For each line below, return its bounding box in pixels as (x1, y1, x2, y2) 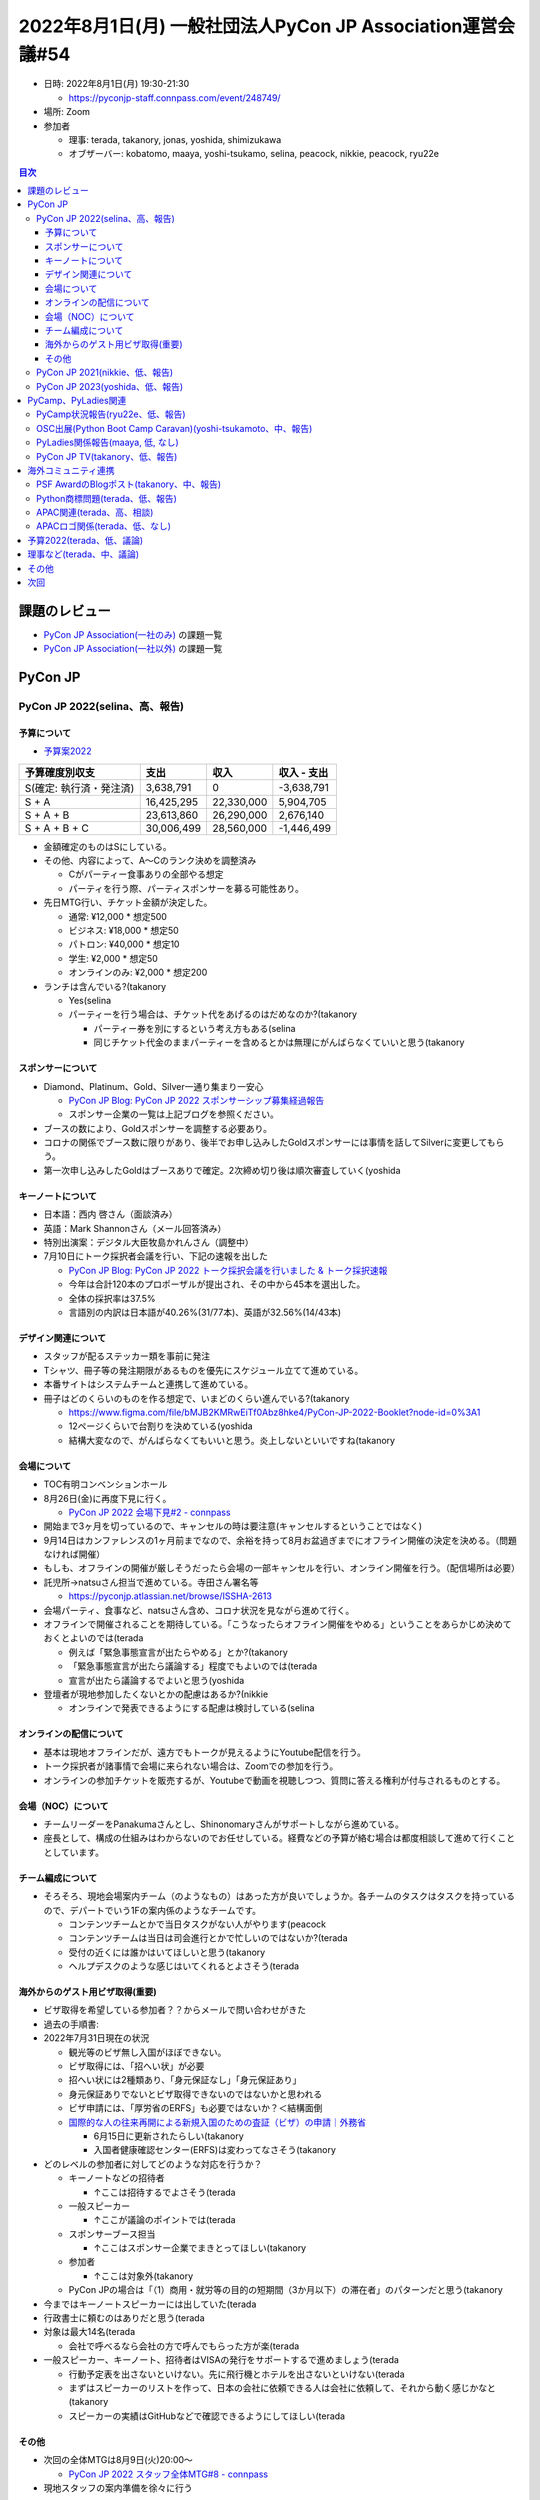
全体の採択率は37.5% (68, 1292, 156, 1304)
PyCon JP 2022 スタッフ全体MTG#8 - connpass (68, 2468, 269, 2480)
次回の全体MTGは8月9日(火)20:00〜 (43, 2454, 194, 2466)
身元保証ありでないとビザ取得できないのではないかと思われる (68, 2088, 323, 2100)
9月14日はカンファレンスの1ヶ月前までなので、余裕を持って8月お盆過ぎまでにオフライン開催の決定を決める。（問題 (43, 1534, 517, 1546)
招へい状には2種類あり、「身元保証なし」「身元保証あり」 (68, 2074, 302, 2086)
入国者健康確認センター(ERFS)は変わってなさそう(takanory (93, 2144, 337, 2156)
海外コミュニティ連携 (27, 464, 115, 476)
